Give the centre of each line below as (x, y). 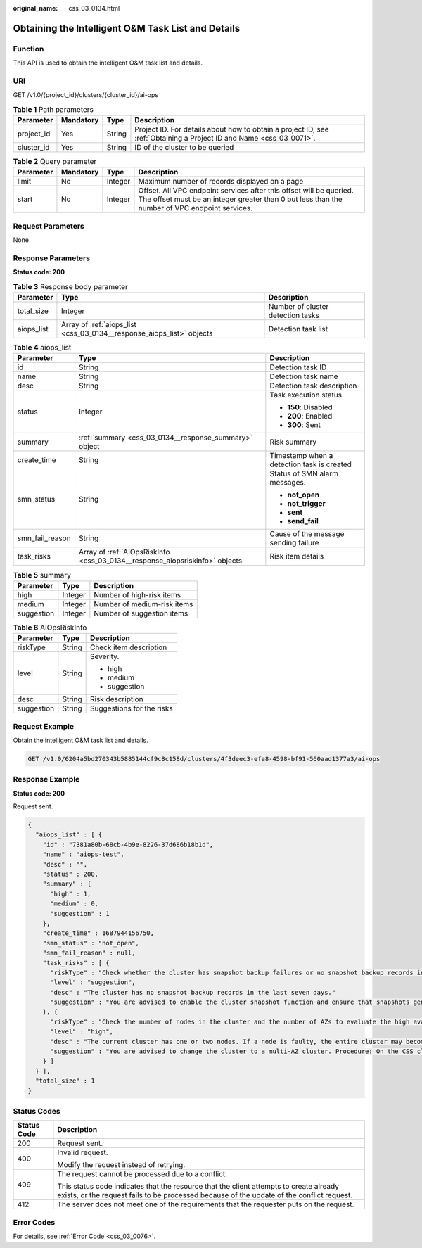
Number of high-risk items (138, 594)
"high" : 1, (71, 894)
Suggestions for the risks (132, 708)
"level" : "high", (82, 1032)
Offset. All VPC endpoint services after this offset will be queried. (246, 191)
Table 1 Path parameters (53, 109)
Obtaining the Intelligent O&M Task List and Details (127, 28)
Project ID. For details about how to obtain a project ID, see (232, 129)
